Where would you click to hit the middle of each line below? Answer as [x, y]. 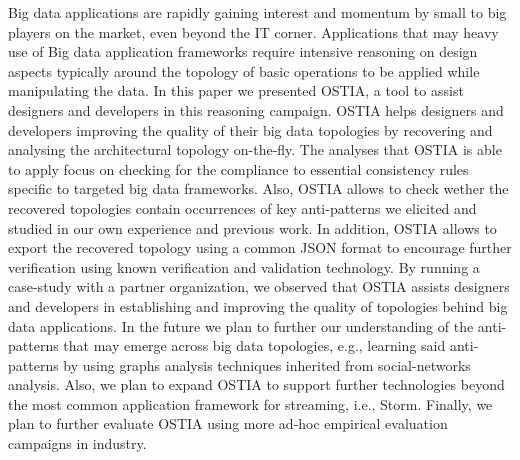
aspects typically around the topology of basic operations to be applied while [244, 70]
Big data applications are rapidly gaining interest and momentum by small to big [257, 12]
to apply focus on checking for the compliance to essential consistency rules [238, 168]
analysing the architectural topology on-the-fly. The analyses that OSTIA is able [255, 149]
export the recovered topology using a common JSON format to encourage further [260, 247]
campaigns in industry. [77, 443]
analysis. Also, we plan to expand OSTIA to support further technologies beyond [256, 384]
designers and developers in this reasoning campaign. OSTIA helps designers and [256, 109]
